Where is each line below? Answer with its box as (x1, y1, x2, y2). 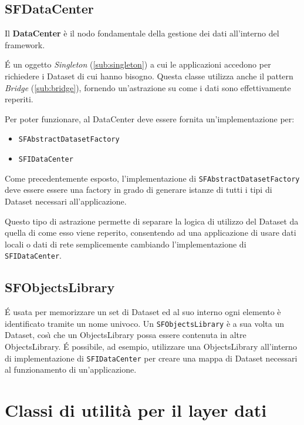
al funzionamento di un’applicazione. (5, 363, 137, 376)
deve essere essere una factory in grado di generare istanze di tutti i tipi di (5, 183, 272, 196)
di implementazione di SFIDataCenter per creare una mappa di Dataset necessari (5, 352, 298, 364)
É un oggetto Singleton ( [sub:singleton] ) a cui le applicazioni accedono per (5, 58, 271, 71)
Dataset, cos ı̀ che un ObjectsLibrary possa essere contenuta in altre (5, 329, 246, 341)
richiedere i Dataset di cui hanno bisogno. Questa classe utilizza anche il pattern (5, 69, 293, 82)
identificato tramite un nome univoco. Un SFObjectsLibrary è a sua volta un (5, 317, 284, 329)
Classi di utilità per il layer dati (5, 398, 267, 422)
